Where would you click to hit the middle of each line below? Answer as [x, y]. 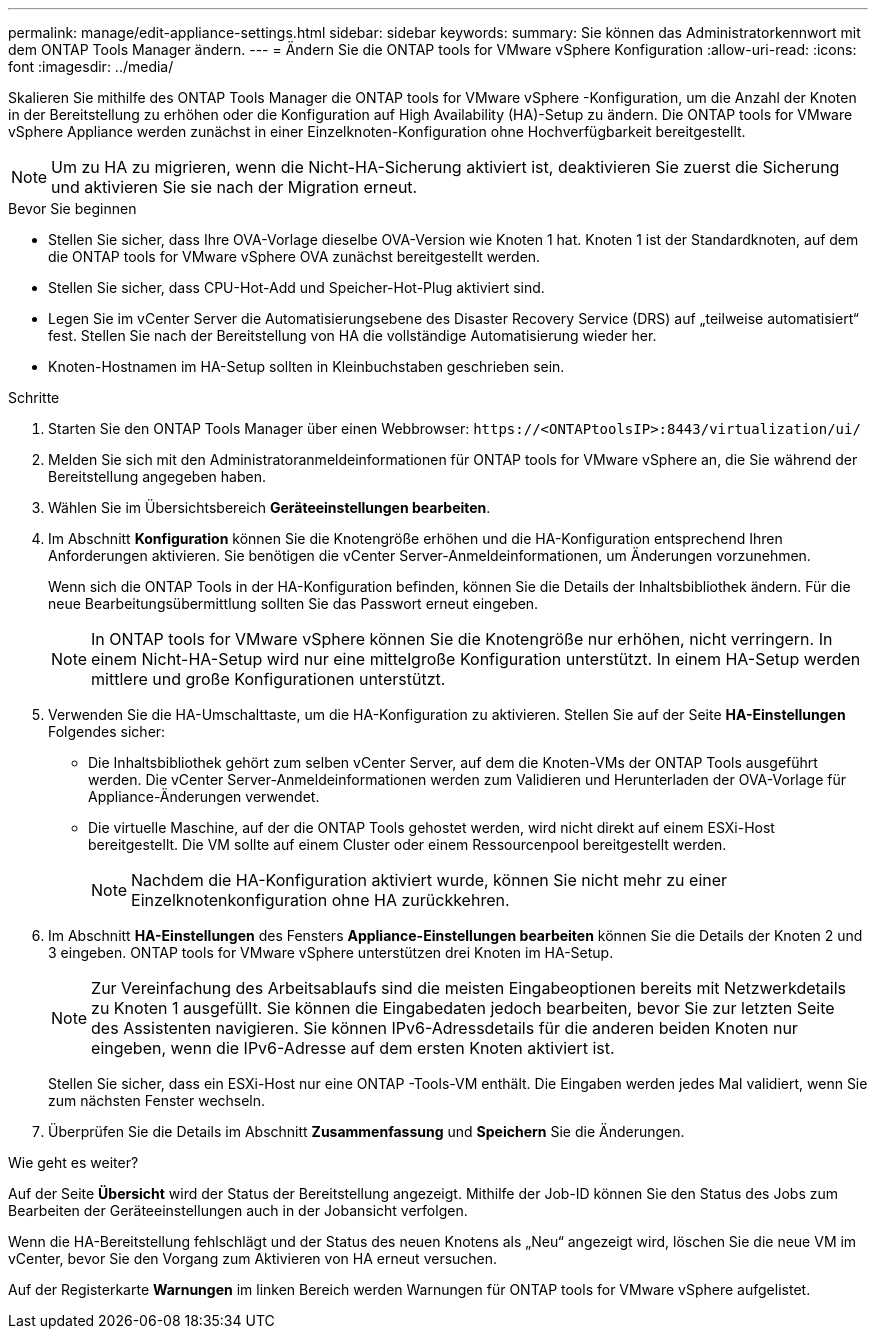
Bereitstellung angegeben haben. [157, 476]
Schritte [34, 397]
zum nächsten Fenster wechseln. [157, 1100]
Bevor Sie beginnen [72, 208]
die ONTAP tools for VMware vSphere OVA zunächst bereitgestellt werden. [294, 256]
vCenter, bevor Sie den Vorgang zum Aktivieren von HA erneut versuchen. [253, 1258]
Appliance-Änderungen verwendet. [204, 796]
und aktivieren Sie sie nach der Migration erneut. [234, 187]
